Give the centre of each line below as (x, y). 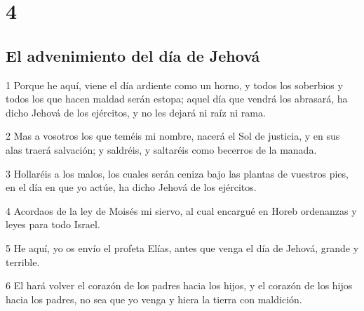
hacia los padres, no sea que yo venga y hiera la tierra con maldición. (154, 299)
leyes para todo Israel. (53, 224)
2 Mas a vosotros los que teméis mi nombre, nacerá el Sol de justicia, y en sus (173, 136)
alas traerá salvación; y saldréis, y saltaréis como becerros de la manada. (161, 149)
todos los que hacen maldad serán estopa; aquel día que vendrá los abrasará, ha (177, 99)
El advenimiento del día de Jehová (133, 55)
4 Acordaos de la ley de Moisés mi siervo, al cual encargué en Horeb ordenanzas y (181, 210)
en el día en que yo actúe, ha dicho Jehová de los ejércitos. (131, 187)
